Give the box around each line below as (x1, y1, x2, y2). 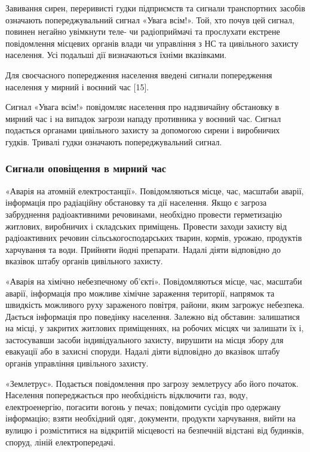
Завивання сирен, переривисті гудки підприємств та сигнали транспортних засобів (5, 2, 305, 14)
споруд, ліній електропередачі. (5, 435, 116, 448)
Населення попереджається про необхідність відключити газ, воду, (5, 389, 248, 401)
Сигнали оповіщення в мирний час (5, 161, 167, 176)
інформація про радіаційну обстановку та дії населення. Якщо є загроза (5, 196, 267, 209)
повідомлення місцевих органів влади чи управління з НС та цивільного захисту (5, 36, 299, 49)
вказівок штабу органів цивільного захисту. (5, 255, 163, 267)
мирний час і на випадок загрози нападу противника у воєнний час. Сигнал (5, 112, 281, 124)
